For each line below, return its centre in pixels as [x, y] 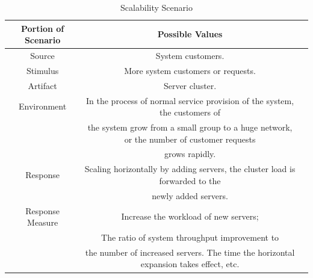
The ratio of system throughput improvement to [190, 237]
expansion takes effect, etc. [190, 264]
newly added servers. [190, 195]
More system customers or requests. [190, 70]
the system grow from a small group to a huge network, [190, 127]
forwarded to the [190, 180]
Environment [42, 106]
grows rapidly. [190, 154]
